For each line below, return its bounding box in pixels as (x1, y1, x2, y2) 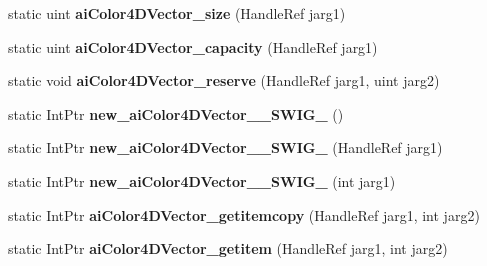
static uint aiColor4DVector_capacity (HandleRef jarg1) (8, 36, 378, 57)
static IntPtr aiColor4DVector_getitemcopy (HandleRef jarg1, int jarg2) (8, 204, 480, 225)
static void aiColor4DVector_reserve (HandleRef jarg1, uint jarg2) (8, 70, 440, 91)
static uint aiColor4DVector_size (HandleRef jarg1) (8, 3, 346, 23)
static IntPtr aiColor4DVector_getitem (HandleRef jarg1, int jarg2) (8, 238, 448, 259)
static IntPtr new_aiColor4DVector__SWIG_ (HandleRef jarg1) (8, 137, 443, 158)
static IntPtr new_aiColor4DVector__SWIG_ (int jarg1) (8, 170, 396, 191)
